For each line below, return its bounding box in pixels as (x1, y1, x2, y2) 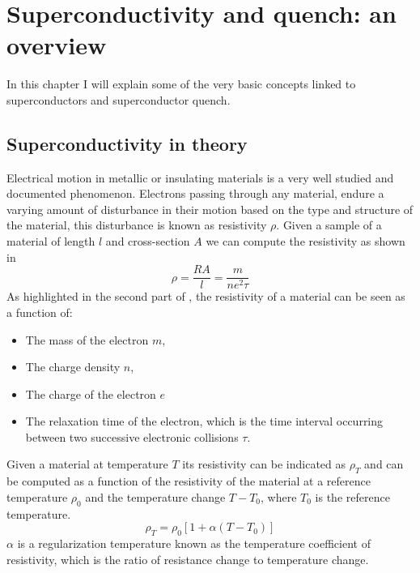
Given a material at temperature (6, 455, 168, 473)
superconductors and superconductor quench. (6, 91, 231, 108)
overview (6, 28, 107, 62)
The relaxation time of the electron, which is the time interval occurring (25, 413, 384, 430)
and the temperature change (85, 488, 226, 505)
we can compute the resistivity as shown (206, 233, 405, 250)
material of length (6, 233, 95, 250)
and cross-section (105, 233, 190, 250)
